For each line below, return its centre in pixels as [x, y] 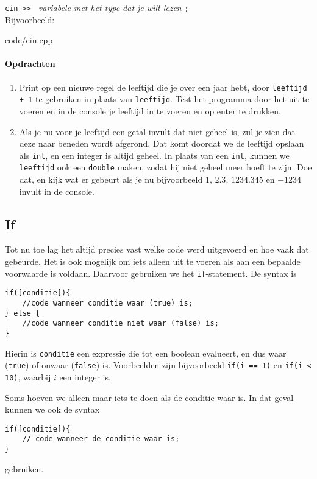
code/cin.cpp [29, 40]
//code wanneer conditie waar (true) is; [107, 303]
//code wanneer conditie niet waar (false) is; [120, 323]
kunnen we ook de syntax [52, 409]
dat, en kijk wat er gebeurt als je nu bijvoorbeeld [111, 179]
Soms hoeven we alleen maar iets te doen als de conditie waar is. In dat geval [149, 397]
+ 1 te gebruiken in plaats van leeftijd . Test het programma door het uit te [164, 99]
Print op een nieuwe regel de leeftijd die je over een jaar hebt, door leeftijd [163, 87]
